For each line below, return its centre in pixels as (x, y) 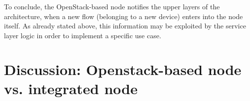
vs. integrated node (71, 88)
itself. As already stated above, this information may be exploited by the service (125, 26)
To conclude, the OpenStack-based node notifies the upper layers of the (112, 6)
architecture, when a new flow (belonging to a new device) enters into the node (124, 16)
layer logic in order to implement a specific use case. (83, 35)
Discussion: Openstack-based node (123, 69)
